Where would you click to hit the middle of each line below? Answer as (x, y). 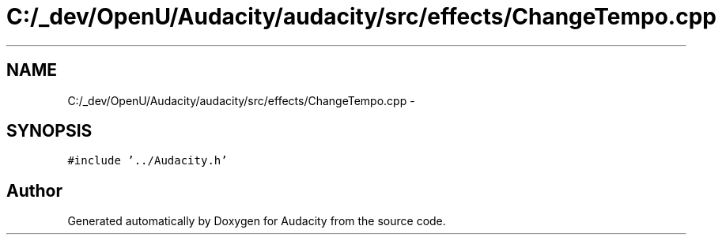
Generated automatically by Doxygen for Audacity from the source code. (257, 221)
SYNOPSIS (49, 131)
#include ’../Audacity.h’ (147, 161)
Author (34, 190)
